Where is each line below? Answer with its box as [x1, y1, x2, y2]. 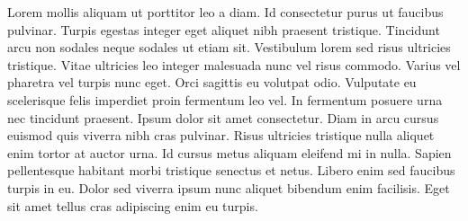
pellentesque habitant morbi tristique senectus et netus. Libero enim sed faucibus [7, 161, 455, 180]
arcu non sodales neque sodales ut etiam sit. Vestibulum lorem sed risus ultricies [7, 38, 451, 57]
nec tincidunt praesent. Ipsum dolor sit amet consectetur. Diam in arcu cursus [7, 108, 439, 127]
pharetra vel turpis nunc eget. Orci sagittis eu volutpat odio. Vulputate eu [7, 73, 417, 92]
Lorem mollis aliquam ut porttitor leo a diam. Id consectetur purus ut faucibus [7, 3, 444, 21]
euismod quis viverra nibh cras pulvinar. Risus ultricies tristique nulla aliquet [7, 126, 435, 145]
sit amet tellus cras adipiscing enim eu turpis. [7, 196, 258, 215]
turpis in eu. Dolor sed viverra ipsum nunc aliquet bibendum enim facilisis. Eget [7, 178, 450, 197]
